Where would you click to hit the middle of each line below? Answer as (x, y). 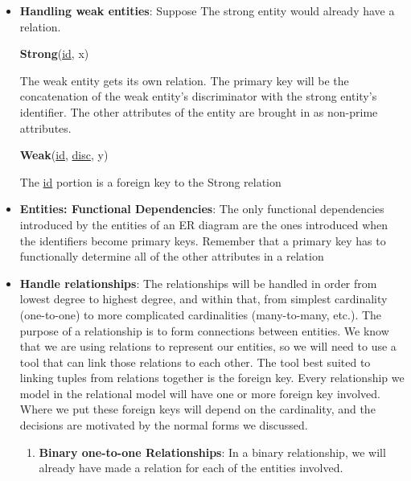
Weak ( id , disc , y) (64, 155)
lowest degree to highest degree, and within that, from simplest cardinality (203, 299)
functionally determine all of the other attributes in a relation (172, 256)
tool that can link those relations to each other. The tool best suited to (195, 362)
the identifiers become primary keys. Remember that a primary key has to (203, 240)
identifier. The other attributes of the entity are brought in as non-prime (199, 111)
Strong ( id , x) (54, 53)
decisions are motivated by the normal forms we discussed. (164, 425)
